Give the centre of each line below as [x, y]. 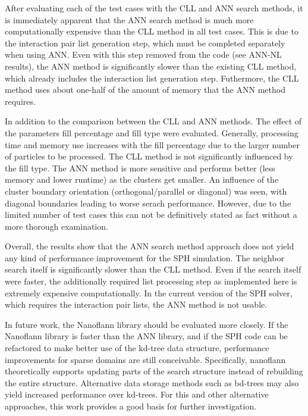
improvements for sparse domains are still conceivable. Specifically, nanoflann [145, 359]
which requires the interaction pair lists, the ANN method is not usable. [136, 304]
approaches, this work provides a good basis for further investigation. [131, 406]
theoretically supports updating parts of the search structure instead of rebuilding [154, 371]
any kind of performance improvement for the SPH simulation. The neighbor [144, 257]
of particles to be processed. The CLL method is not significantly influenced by [149, 156]
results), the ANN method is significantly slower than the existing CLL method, [151, 66]
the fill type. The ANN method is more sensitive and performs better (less [140, 168]
